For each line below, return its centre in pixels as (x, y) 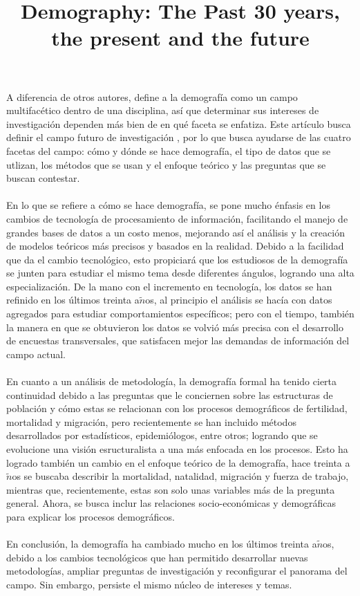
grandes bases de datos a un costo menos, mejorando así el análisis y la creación (176, 232)
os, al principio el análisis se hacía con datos (239, 300)
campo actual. (36, 354)
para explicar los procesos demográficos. (91, 516)
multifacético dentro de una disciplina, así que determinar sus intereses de (163, 110)
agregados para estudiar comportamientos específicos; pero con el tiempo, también (180, 314)
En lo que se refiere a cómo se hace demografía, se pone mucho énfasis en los (168, 205)
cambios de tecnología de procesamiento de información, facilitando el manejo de (177, 218)
